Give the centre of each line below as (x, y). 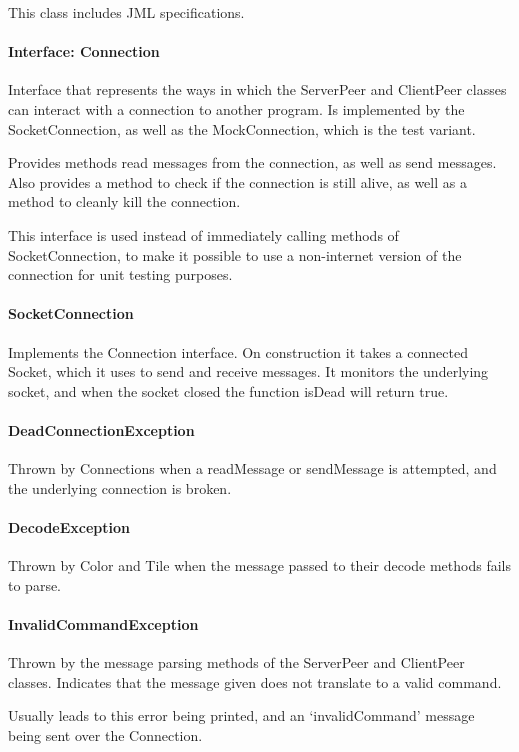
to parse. (35, 584)
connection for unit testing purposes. (120, 274)
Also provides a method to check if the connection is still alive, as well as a (237, 181)
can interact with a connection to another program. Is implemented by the (236, 108)
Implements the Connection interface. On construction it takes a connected (238, 351)
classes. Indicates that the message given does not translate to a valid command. (255, 681)
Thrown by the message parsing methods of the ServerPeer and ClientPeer (236, 662)
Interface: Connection (84, 51)
